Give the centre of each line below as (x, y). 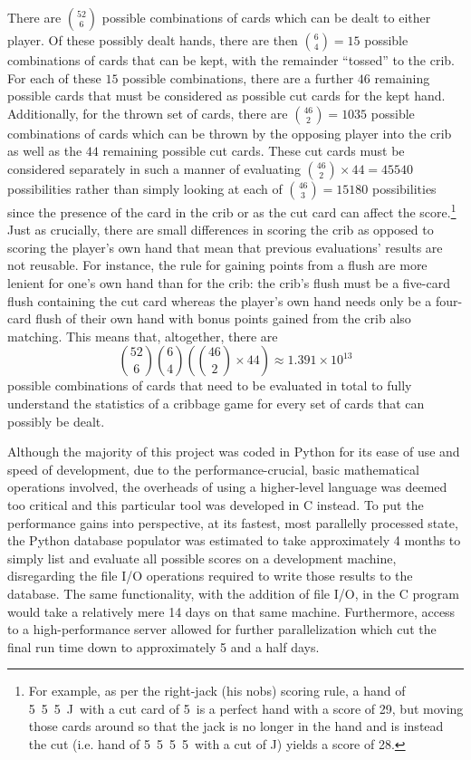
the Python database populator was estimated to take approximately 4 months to (234, 540)
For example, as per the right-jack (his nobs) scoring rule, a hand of (217, 691)
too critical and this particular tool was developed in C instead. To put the (216, 504)
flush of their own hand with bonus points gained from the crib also (223, 318)
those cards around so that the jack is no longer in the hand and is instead (236, 726)
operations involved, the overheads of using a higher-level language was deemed (227, 487)
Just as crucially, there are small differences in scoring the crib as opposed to (221, 230)
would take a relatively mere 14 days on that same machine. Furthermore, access (231, 611)
